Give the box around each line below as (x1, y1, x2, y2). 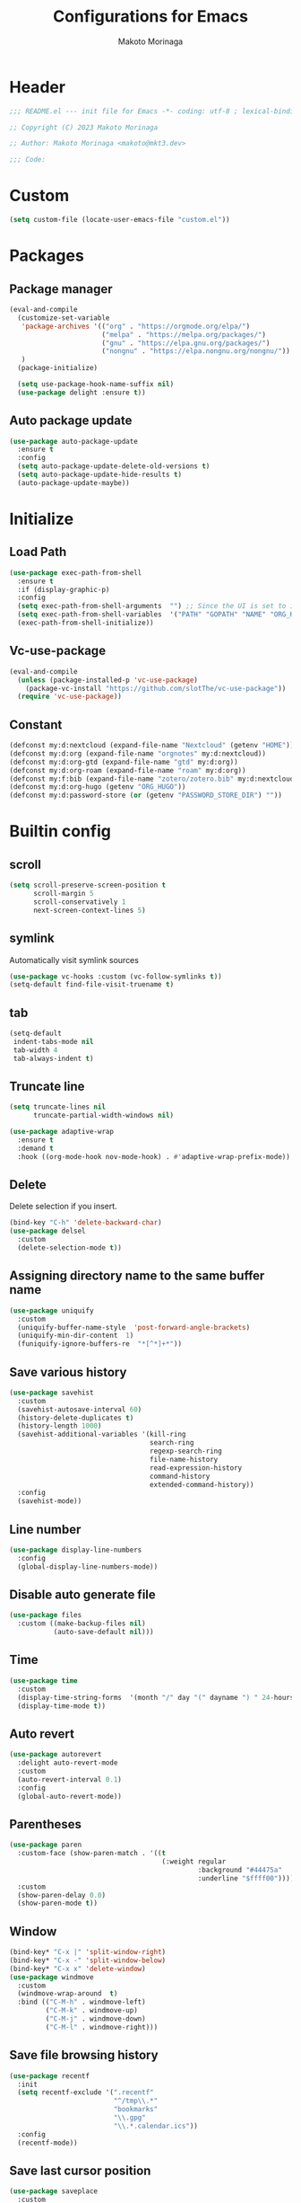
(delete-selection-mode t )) (17, 1243, 123, 1252)
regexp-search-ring (149, 1447, 222, 1456)
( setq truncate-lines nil (9, 1102, 106, 1111)
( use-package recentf (9, 2071, 90, 2081)
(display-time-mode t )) (17, 1701, 106, 1711)
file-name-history (149, 1455, 219, 1464)
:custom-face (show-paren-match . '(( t (17, 1849, 167, 1858)
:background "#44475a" (197, 1865, 282, 1874)
